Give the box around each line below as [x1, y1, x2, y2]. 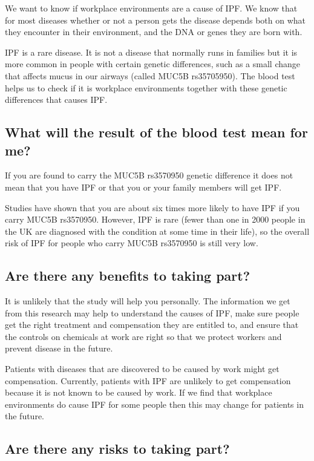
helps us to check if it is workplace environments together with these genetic [5, 81, 287, 94]
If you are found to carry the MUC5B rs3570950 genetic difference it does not [5, 169, 293, 181]
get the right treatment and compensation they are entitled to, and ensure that [5, 318, 299, 331]
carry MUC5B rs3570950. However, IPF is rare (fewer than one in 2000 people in [5, 213, 306, 226]
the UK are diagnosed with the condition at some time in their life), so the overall [5, 224, 310, 237]
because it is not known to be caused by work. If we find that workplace [5, 386, 272, 399]
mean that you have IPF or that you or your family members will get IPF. [5, 180, 282, 193]
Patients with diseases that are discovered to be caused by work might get [5, 362, 280, 375]
